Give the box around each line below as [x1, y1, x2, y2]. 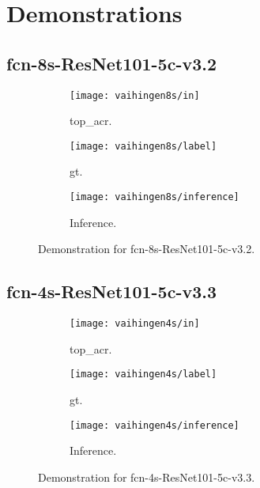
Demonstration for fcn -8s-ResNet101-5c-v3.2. [38, 240, 255, 257]
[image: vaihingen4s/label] [70, 369, 217, 380]
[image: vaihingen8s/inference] [70, 191, 239, 203]
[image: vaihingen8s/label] [70, 140, 217, 152]
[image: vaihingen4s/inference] [70, 419, 239, 431]
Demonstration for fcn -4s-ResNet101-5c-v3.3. [38, 468, 255, 485]
